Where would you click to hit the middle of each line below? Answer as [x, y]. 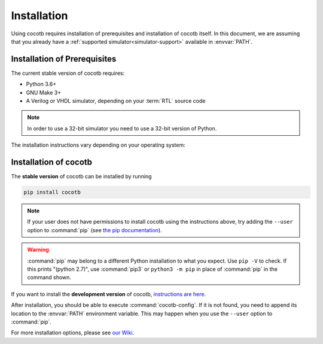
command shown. [49, 278]
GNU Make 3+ [44, 92]
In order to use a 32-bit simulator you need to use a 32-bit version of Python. [122, 128]
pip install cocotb [52, 192]
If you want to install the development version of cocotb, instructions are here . [109, 294]
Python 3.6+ [41, 84]
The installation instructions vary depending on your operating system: [98, 145]
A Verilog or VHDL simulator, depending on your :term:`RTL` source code [116, 101]
